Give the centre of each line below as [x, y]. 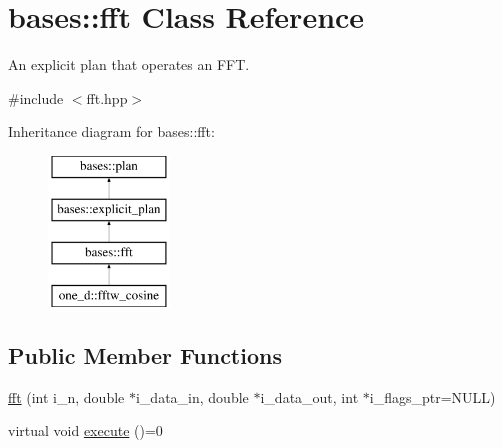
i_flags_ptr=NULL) [432, 396]
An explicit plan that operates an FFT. [129, 64]
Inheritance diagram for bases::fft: [111, 131]
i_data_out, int [309, 396]
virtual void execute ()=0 [85, 430]
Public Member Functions [145, 355]
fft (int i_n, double [66, 396]
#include [36, 97]
